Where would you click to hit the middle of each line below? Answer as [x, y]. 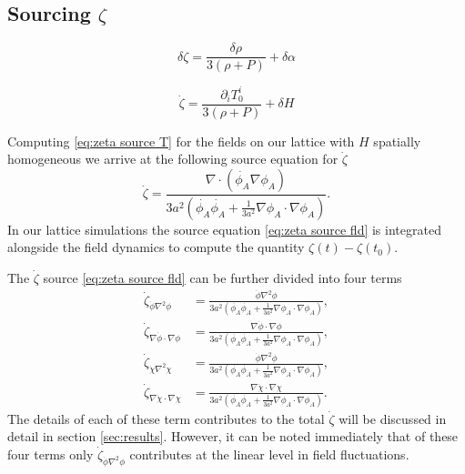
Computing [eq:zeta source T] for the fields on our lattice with [181, 141]
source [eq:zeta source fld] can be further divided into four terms [222, 278]
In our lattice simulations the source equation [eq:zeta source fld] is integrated [224, 229]
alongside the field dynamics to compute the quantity [156, 247]
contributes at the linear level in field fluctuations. [269, 454]
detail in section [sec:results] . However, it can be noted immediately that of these [233, 436]
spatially [397, 141]
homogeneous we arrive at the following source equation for [173, 159]
